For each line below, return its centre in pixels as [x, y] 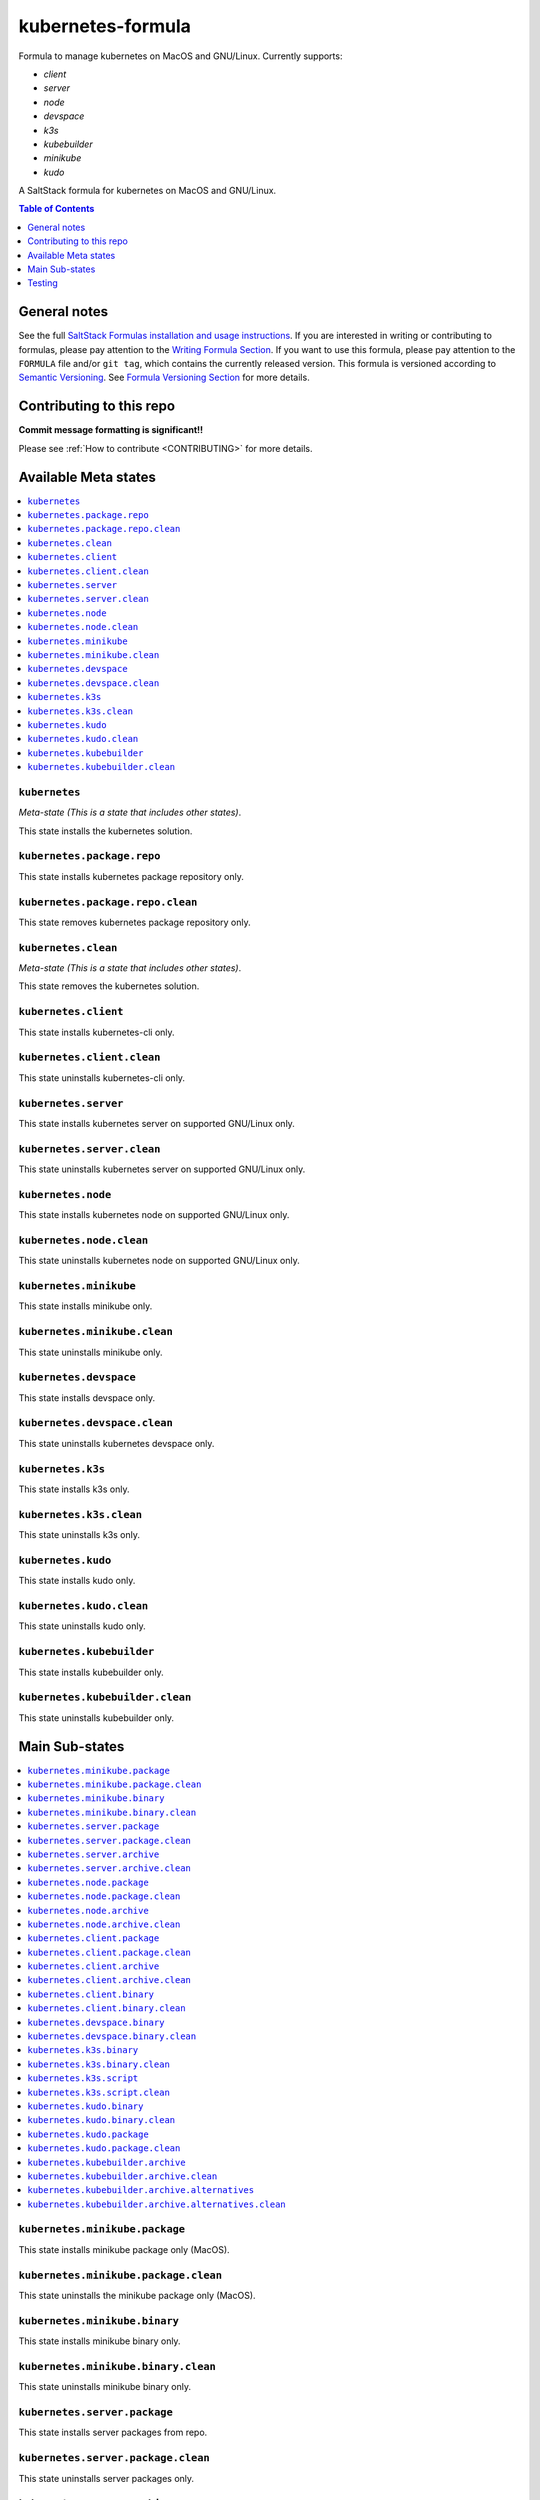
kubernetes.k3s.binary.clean [98, 2064]
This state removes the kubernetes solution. [109, 986]
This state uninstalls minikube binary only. [105, 2387]
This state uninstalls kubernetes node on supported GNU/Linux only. [159, 1261]
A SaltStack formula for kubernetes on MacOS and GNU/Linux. [147, 191]
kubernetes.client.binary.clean [106, 2008]
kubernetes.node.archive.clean [104, 1924]
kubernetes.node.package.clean [104, 1896]
